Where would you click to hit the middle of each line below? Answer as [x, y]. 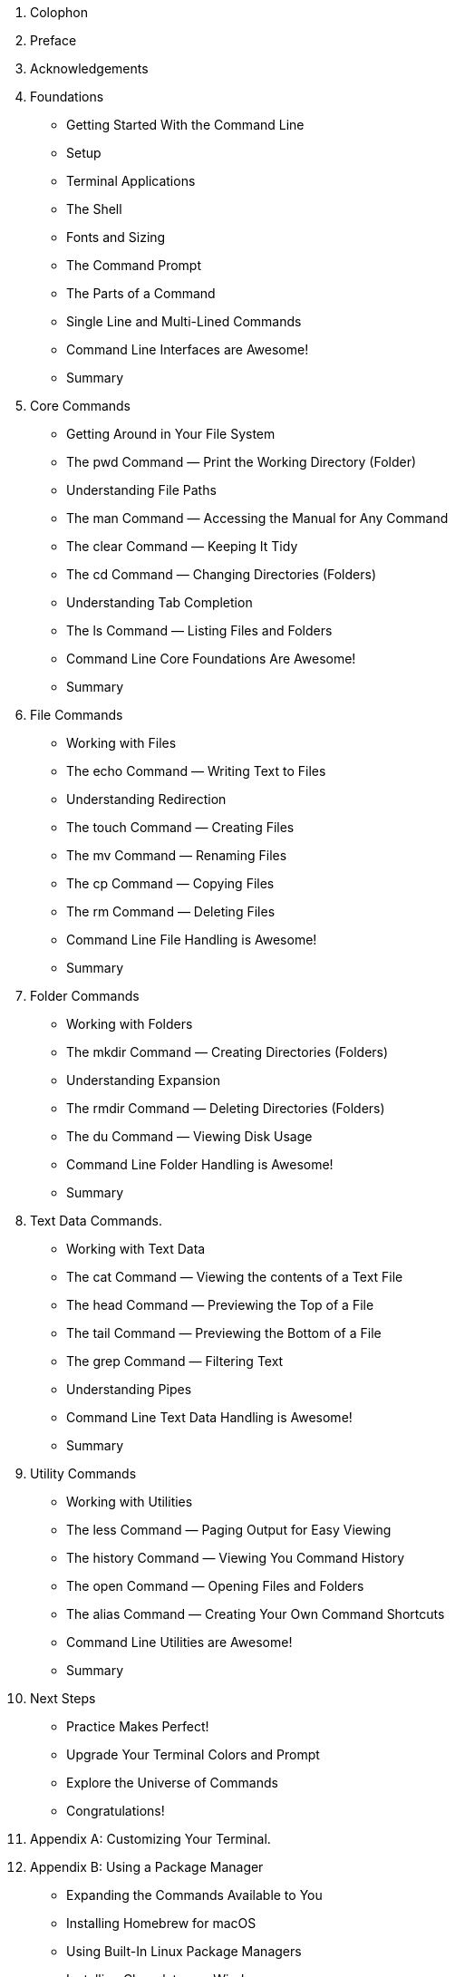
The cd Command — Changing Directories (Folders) [221, 574]
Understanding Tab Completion [160, 602]
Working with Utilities [130, 1502]
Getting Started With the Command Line [185, 125]
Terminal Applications [131, 181]
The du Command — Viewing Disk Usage [189, 1136]
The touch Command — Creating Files [180, 827]
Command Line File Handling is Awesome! [192, 940]
